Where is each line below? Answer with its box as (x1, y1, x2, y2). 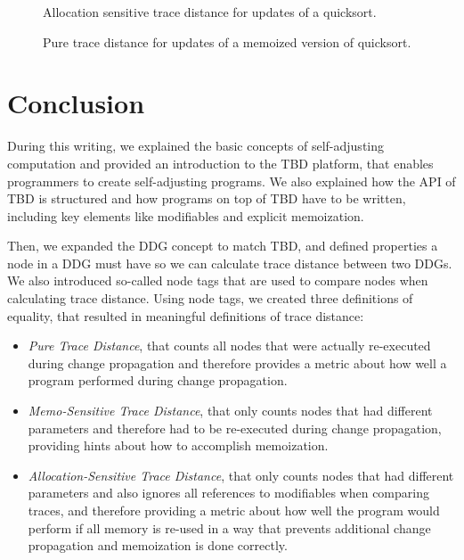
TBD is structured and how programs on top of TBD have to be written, (7, 189, 406, 208)
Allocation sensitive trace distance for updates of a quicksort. (43, 3, 377, 21)
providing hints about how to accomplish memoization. (28, 436, 329, 455)
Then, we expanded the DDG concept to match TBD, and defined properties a (7, 236, 438, 255)
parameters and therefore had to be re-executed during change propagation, (28, 418, 442, 437)
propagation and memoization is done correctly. (28, 536, 288, 555)
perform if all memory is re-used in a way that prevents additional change (28, 518, 431, 537)
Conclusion (7, 85, 145, 121)
